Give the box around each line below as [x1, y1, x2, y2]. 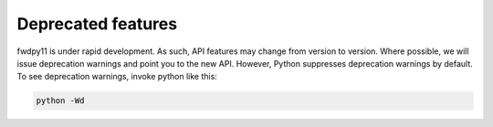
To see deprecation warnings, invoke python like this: [16, 71, 218, 82]
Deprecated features [16, 14, 178, 34]
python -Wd [36, 96, 85, 106]
